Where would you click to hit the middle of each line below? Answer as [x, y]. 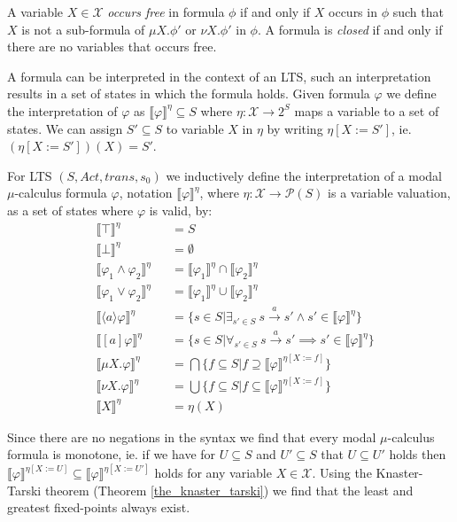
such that [418, 12]
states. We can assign [65, 128]
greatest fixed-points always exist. [99, 507]
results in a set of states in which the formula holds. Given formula [189, 93]
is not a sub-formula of [83, 29]
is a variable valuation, [389, 193]
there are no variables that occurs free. [112, 47]
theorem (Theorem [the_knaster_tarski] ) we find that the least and [229, 490]
